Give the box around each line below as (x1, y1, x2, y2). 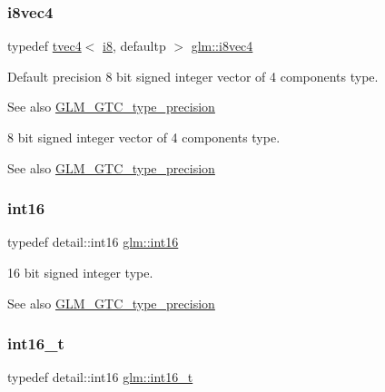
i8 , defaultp (103, 36, 166, 55)
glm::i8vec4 (191, 36, 253, 55)
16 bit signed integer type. (7, 263, 153, 281)
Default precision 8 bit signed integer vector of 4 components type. (7, 66, 379, 85)
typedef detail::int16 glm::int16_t (7, 367, 193, 387)
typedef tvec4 (7, 36, 82, 55)
